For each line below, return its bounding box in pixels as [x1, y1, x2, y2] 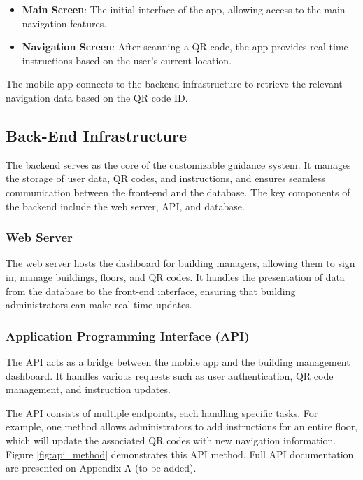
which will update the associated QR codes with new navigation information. [6, 432, 336, 447]
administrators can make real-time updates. [6, 297, 192, 312]
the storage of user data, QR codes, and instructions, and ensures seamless [6, 171, 325, 186]
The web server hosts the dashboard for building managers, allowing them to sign [6, 256, 355, 270]
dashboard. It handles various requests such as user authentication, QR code [6, 368, 334, 383]
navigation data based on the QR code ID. [6, 90, 188, 104]
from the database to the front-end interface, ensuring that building [6, 283, 296, 298]
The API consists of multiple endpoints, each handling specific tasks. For [6, 405, 318, 420]
